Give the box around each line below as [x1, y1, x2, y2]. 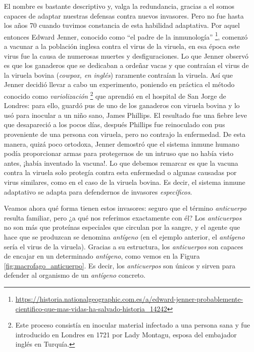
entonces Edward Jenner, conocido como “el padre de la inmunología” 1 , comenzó [4, 30, 248, 42]
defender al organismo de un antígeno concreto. [4, 270, 146, 280]
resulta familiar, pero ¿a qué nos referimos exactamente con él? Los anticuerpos [4, 212, 242, 222]
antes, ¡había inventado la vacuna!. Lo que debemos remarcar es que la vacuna [4, 157, 238, 168]
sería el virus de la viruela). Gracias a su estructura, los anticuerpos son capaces [4, 241, 243, 251]
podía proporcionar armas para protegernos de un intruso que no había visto [4, 148, 233, 158]
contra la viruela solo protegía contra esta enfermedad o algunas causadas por [4, 167, 237, 177]
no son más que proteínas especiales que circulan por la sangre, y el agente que [4, 222, 240, 232]
